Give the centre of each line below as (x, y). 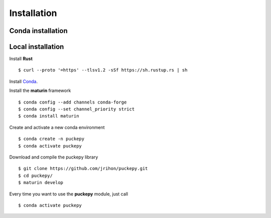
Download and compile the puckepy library (54, 157)
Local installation (37, 47)
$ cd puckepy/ (35, 175)
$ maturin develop (41, 183)
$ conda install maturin (49, 116)
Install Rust (21, 59)
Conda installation (38, 31)
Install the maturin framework (40, 90)
